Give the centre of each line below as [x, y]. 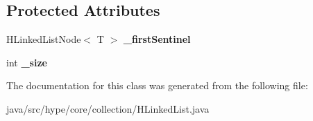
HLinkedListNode [44, 39]
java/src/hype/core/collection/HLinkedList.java [108, 108]
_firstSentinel [157, 39]
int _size [27, 62]
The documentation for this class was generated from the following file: [157, 85]
